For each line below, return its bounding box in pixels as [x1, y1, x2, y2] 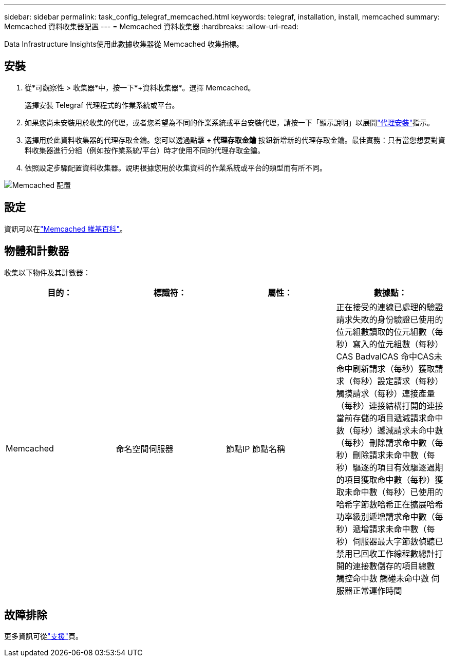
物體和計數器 [4, 244, 69, 258]
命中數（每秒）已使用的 [352, 486, 443, 497]
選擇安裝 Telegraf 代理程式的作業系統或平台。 [25, 100, 179, 109]
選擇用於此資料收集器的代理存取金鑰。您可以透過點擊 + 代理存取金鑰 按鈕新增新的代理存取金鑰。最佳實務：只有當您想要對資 [25, 135, 445, 144]
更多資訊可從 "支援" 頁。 [4, 632, 83, 641]
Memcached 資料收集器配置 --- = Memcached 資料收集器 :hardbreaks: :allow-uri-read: [4, 22, 298, 31]
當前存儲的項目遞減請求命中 [336, 412, 443, 423]
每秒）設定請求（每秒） [352, 375, 443, 386]
